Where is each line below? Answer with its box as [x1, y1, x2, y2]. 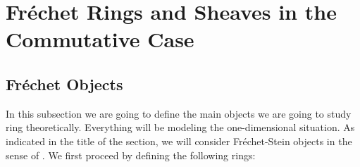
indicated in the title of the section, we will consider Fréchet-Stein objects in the [6, 133, 352, 148]
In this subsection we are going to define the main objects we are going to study [6, 106, 352, 120]
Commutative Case [6, 25, 194, 54]
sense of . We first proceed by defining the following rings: [6, 147, 256, 162]
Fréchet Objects [6, 73, 123, 94]
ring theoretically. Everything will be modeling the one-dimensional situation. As [6, 120, 355, 135]
